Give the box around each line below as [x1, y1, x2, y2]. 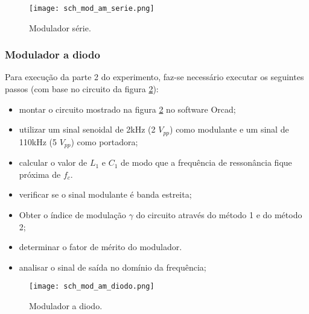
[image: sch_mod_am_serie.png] [29, 4, 154, 13]
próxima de [19, 168, 61, 180]
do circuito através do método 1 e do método [136, 208, 302, 221]
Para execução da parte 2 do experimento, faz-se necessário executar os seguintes [5, 71, 304, 83]
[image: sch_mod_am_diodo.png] [29, 282, 154, 291]
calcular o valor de [19, 156, 88, 169]
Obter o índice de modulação [19, 208, 126, 221]
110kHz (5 [19, 135, 57, 148]
